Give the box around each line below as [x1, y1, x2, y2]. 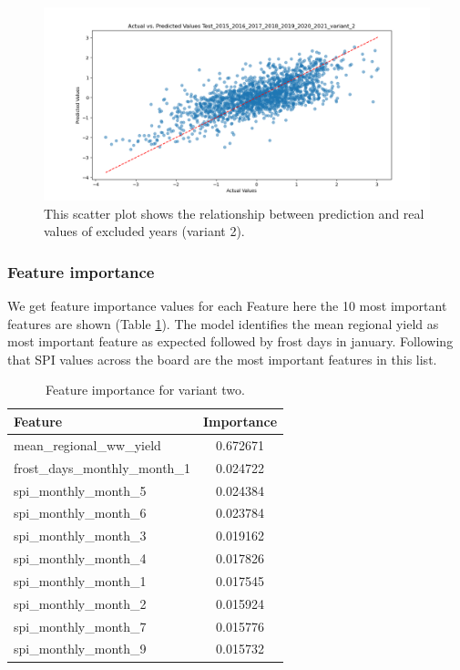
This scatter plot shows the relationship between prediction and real [44, 203, 424, 222]
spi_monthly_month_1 [14, 571, 147, 590]
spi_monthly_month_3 [14, 526, 147, 545]
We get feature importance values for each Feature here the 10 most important [7, 296, 447, 314]
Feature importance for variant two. [46, 380, 245, 399]
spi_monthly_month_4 [14, 549, 147, 568]
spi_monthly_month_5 [14, 480, 147, 500]
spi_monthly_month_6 [14, 503, 147, 522]
